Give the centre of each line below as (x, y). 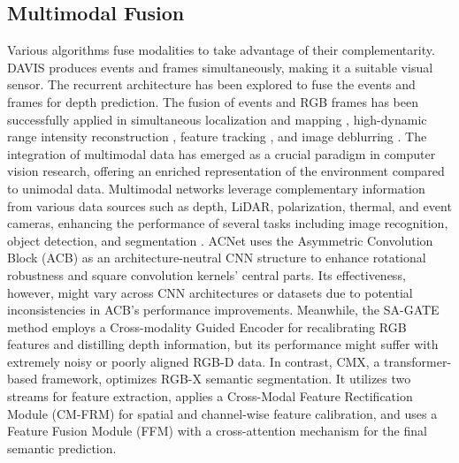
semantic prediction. (62, 448)
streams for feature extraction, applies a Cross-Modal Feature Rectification (210, 396)
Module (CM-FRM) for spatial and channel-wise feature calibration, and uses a (222, 413)
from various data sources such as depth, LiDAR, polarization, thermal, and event (229, 205)
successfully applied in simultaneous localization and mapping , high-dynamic (217, 119)
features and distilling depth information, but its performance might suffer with (223, 344)
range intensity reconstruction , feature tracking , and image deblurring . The (217, 137)
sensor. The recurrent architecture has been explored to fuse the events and (211, 84)
